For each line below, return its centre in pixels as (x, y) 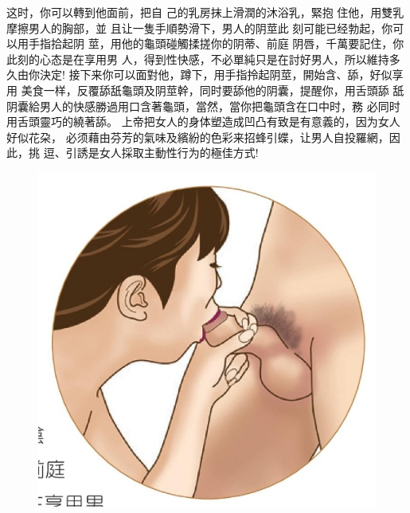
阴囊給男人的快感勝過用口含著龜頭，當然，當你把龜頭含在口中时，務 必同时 (203, 106)
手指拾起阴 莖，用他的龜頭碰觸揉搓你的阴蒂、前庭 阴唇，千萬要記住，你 (216, 43)
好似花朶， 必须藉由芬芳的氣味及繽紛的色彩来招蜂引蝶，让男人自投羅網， (198, 137)
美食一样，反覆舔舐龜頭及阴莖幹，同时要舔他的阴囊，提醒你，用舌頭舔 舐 (213, 90)
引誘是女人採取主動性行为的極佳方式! (162, 153)
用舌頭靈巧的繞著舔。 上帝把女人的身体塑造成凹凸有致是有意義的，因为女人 (203, 121)
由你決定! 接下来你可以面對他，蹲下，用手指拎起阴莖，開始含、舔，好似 (205, 74)
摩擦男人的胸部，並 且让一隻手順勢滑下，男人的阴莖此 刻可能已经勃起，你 (200, 27)
